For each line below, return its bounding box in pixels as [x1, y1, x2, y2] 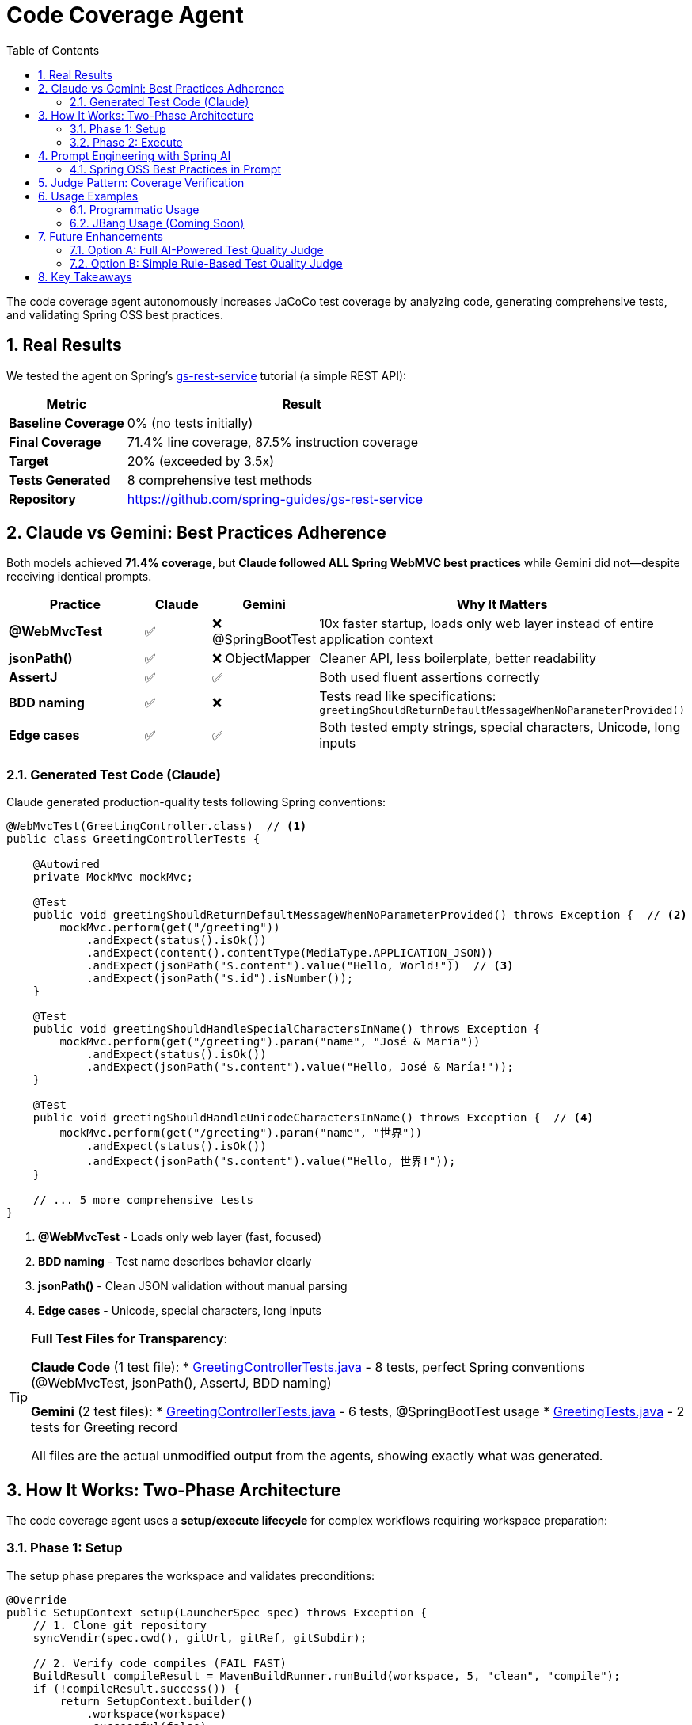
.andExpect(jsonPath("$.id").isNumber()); [86, 972, 354, 985]
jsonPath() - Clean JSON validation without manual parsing [38, 1279, 348, 1293]
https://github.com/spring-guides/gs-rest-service [127, 490, 424, 507]
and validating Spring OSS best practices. [6, 307, 223, 322]
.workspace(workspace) [86, 1707, 227, 1720]
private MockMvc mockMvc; [32, 870, 194, 884]
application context [319, 631, 433, 648]
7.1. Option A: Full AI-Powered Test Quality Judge [70, 242, 324, 257]
